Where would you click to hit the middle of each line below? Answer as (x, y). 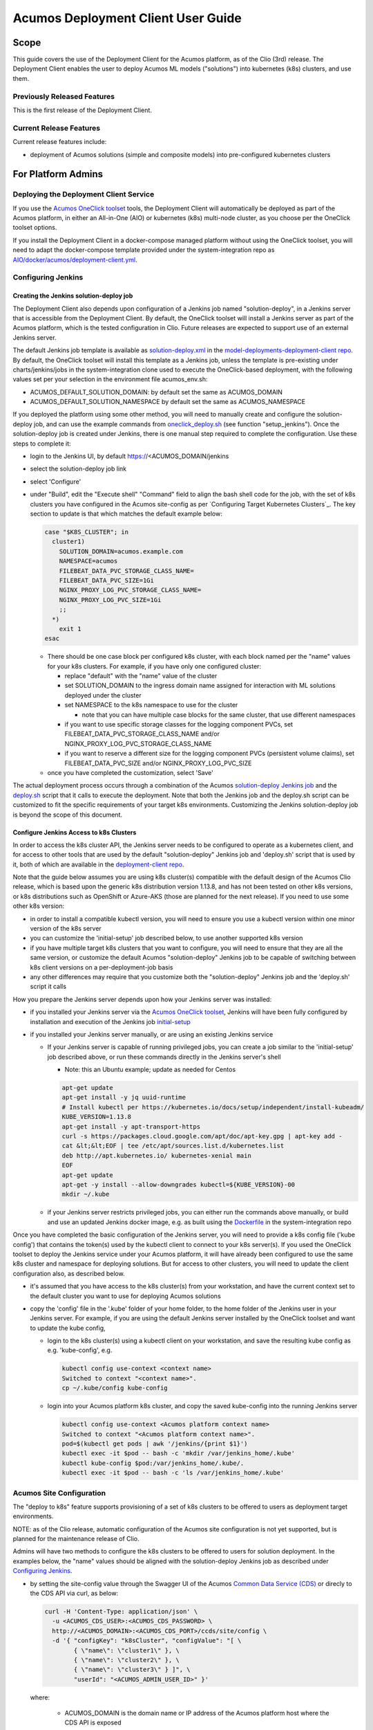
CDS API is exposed (93, 1722)
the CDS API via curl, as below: (74, 1593)
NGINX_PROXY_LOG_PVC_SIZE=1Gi (110, 600)
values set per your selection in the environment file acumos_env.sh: (110, 379)
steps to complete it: (42, 444)
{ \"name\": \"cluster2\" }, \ (126, 1660)
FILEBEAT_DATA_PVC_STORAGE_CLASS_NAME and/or (142, 734)
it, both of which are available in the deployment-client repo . (98, 864)
